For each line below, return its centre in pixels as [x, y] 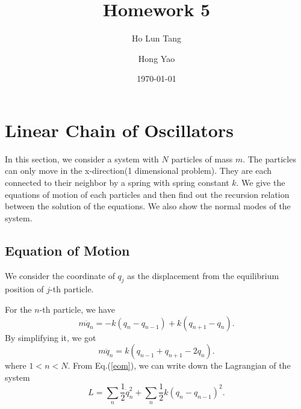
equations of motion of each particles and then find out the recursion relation [147, 194]
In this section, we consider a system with [82, 158]
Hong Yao [157, 58]
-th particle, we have [77, 309]
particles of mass [202, 158]
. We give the [261, 183]
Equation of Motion [67, 250]
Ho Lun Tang [157, 38]
